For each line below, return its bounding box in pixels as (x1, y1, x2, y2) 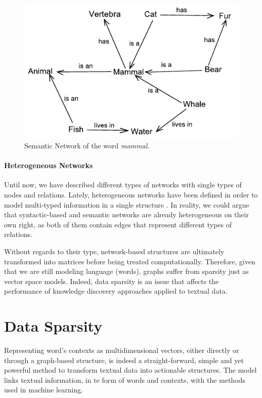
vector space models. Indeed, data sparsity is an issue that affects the (4, 275, 219, 286)
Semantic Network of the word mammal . (24, 140, 150, 150)
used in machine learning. (4, 384, 83, 395)
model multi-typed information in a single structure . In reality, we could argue (4, 199, 249, 210)
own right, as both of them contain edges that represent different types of (4, 219, 232, 229)
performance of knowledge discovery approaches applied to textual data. (4, 286, 228, 296)
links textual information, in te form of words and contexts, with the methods (4, 374, 245, 385)
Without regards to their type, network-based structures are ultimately (4, 246, 225, 256)
